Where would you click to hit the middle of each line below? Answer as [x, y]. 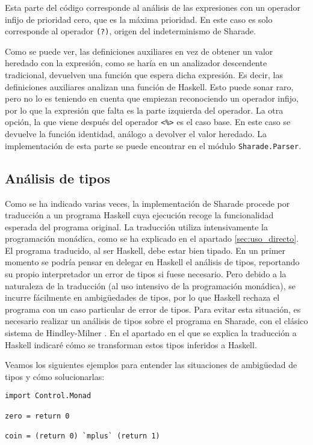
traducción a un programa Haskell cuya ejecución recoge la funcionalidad [139, 215]
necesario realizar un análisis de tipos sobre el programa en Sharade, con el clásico [156, 321]
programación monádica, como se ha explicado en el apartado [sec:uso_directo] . [152, 238]
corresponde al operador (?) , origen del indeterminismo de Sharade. [131, 31]
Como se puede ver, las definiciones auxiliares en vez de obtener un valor [139, 51]
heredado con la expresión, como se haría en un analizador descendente [136, 63]
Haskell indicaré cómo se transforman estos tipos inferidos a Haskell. [131, 344]
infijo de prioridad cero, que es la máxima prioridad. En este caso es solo [139, 19]
